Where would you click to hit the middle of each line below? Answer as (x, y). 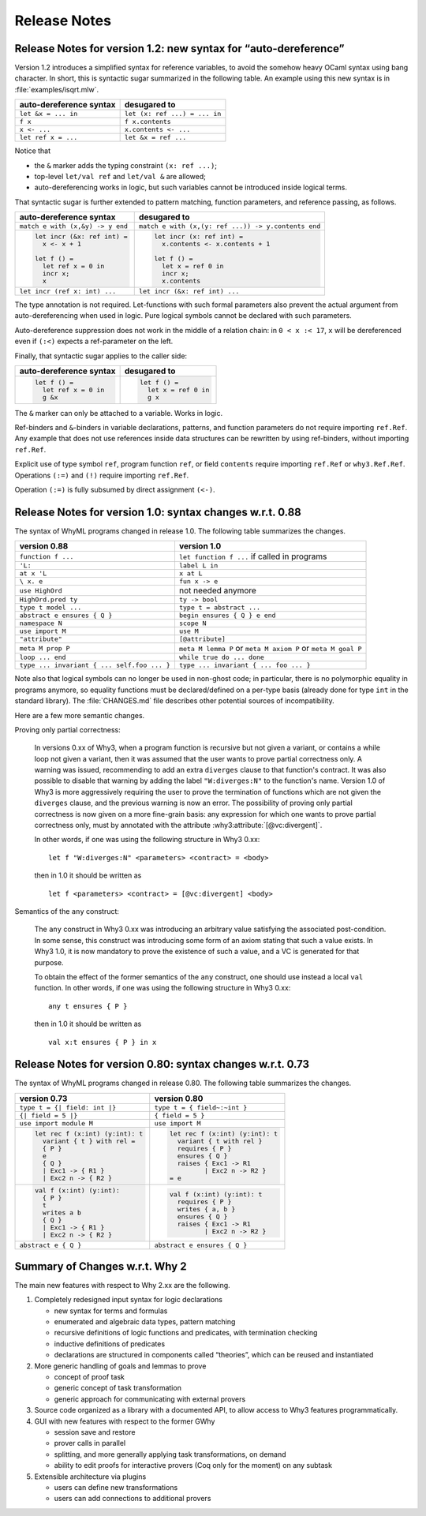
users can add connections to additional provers (133, 1499)
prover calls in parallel (90, 1443)
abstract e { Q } (50, 1246)
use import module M (56, 1123)
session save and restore (95, 1432)
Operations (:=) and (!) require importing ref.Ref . (102, 475)
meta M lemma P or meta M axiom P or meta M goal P (270, 649)
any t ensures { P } (88, 1006)
